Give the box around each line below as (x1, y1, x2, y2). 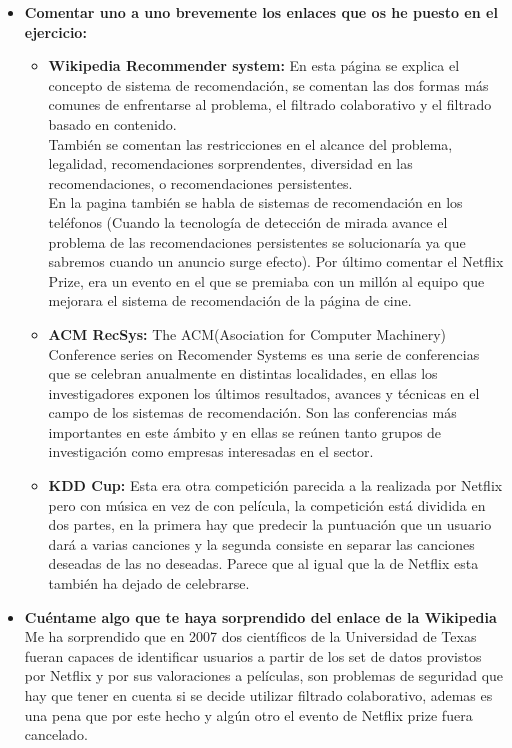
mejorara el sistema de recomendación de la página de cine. (48, 290, 412, 311)
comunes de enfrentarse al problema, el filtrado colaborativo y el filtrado (48, 94, 492, 115)
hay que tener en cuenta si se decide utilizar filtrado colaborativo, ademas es (24, 685, 493, 705)
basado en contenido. (48, 113, 177, 134)
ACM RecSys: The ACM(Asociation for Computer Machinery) (48, 323, 446, 344)
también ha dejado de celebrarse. (48, 573, 250, 594)
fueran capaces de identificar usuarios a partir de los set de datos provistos (24, 645, 482, 666)
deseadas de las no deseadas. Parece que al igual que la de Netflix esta (48, 553, 479, 574)
